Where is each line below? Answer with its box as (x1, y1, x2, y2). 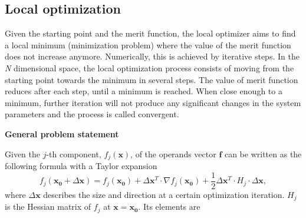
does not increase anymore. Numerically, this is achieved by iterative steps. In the (5, 50, 300, 62)
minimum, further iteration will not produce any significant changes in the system (5, 96, 301, 108)
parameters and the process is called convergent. (5, 108, 179, 120)
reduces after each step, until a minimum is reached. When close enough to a (5, 85, 282, 97)
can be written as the (224, 147, 302, 160)
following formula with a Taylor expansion (5, 160, 157, 171)
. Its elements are (138, 200, 200, 213)
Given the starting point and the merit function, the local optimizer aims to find (5, 27, 296, 39)
